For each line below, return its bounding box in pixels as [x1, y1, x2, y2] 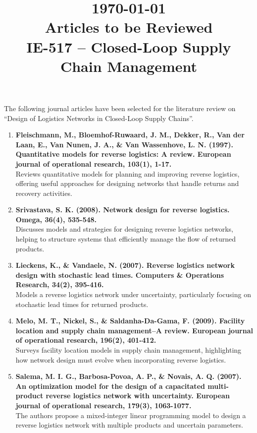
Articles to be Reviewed [45, 17, 213, 37]
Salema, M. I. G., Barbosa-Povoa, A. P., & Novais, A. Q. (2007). [15, 371, 242, 381]
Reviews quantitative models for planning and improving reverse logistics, [15, 168, 240, 179]
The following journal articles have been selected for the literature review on [4, 103, 236, 113]
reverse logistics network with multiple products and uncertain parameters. [15, 420, 243, 430]
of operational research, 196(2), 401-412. [15, 335, 156, 345]
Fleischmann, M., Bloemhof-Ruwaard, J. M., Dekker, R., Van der [15, 129, 245, 140]
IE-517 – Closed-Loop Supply [26, 36, 231, 57]
